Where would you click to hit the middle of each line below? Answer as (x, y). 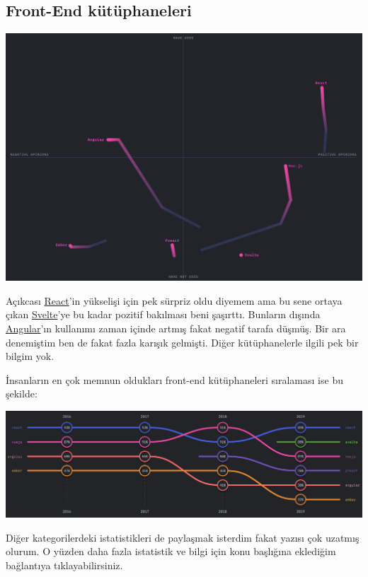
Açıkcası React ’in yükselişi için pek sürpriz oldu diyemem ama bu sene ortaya (174, 300)
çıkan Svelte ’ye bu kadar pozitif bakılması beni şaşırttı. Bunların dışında (163, 314)
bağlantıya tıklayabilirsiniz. (64, 565)
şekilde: (22, 394)
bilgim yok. (30, 356)
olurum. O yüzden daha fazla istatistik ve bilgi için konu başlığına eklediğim (171, 551)
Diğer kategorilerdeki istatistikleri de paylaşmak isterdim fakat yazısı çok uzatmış (183, 537)
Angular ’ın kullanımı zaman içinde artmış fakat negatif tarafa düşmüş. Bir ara (176, 328)
